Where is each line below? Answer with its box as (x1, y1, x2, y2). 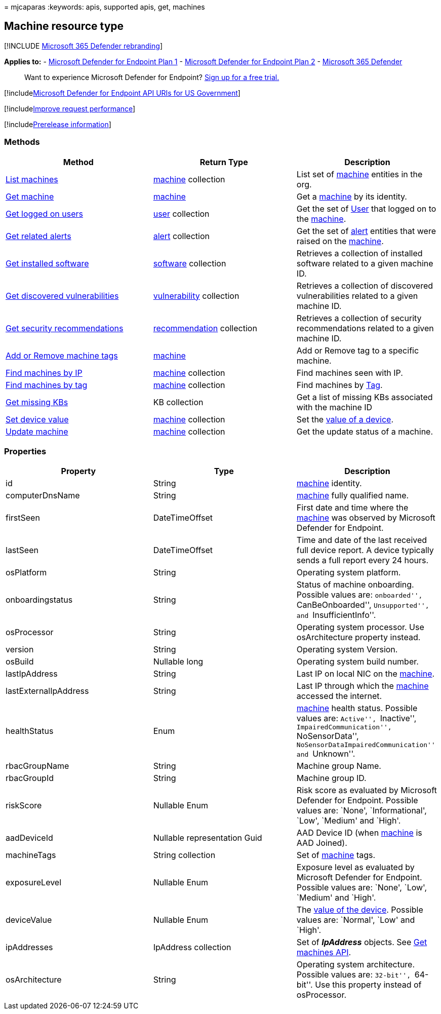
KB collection (153, 397, 204, 407)
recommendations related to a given (296, 323, 434, 333)
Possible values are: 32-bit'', (296, 969, 411, 980)
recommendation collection (153, 323, 257, 333)
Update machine (6, 426, 68, 437)
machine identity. (296, 478, 362, 489)
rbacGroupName (6, 761, 69, 771)
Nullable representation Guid (153, 833, 262, 843)
